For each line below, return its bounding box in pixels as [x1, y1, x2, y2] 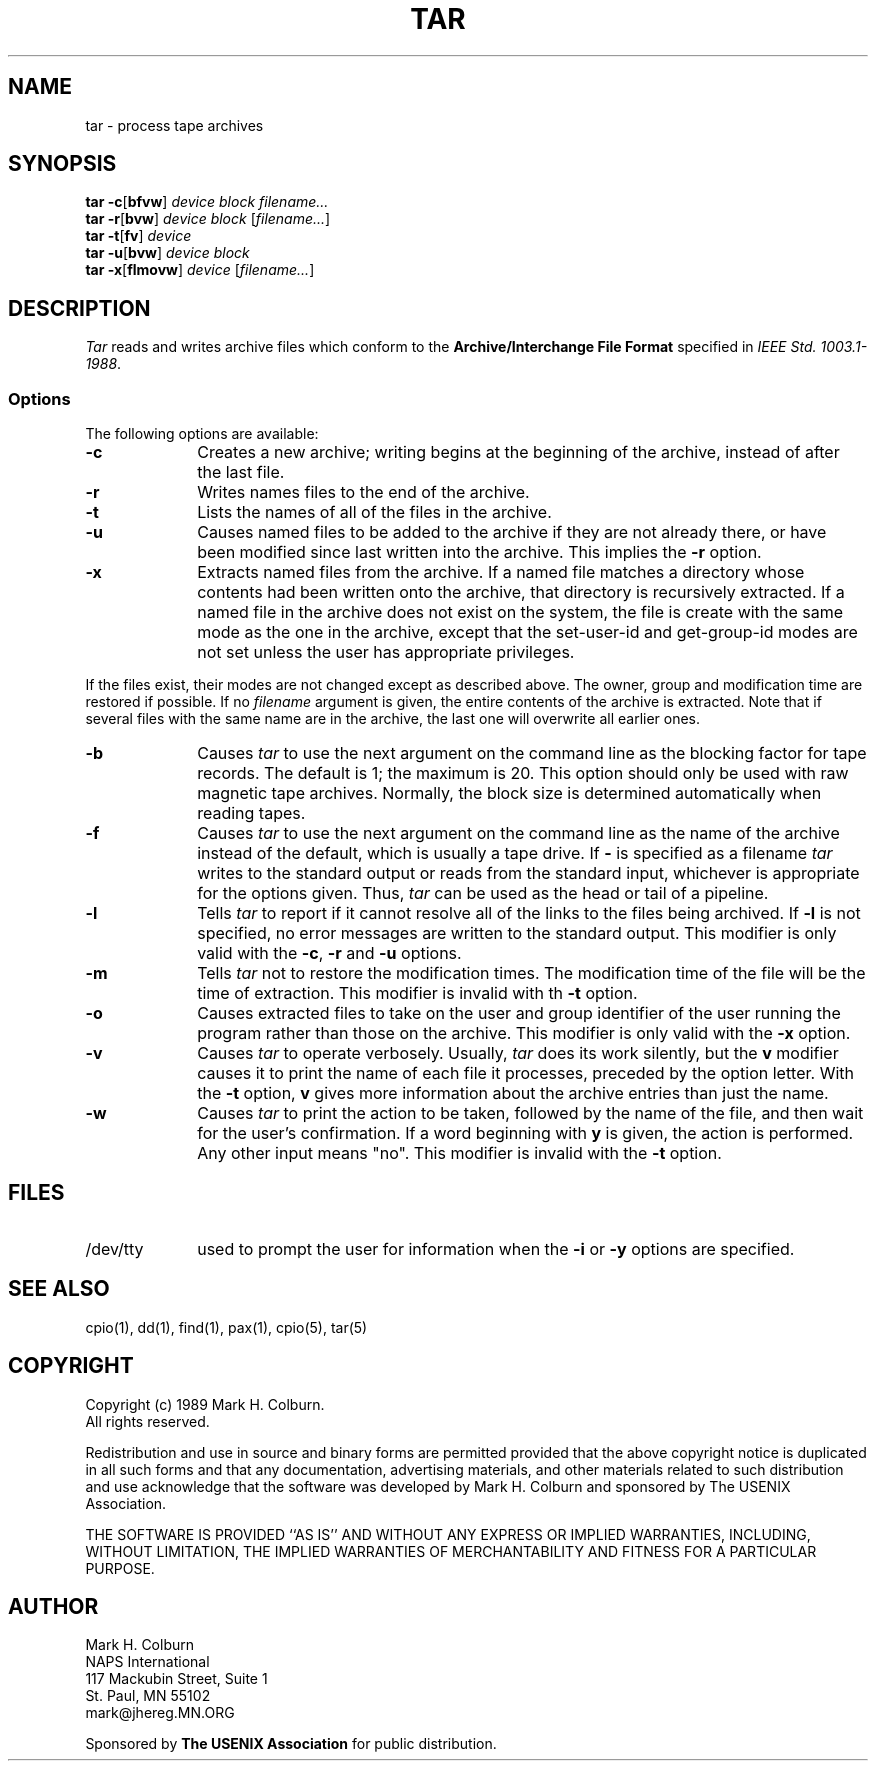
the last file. [197, 462, 285, 483]
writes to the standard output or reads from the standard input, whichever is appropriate [197, 863, 860, 884]
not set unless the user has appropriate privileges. [197, 642, 575, 663]
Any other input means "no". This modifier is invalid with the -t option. [197, 1143, 722, 1164]
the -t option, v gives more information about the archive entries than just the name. [197, 1083, 829, 1104]
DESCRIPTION [8, 295, 151, 321]
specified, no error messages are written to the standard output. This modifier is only [197, 923, 837, 944]
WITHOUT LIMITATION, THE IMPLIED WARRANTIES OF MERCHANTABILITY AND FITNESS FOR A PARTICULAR [85, 1542, 817, 1560]
